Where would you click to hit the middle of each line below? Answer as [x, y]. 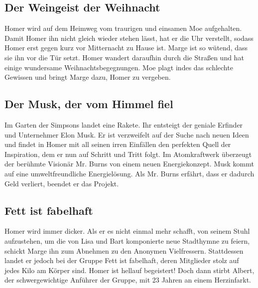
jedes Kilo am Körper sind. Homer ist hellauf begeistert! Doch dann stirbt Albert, [129, 270]
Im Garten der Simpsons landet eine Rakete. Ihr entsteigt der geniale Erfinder [124, 124]
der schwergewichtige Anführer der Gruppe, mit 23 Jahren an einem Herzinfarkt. [128, 280]
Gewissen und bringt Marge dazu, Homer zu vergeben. [88, 77]
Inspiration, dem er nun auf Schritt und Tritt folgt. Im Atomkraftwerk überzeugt [128, 154]
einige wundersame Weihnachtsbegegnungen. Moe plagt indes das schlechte [119, 67]
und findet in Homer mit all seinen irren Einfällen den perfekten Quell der [118, 144]
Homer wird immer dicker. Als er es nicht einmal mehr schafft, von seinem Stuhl [127, 231]
